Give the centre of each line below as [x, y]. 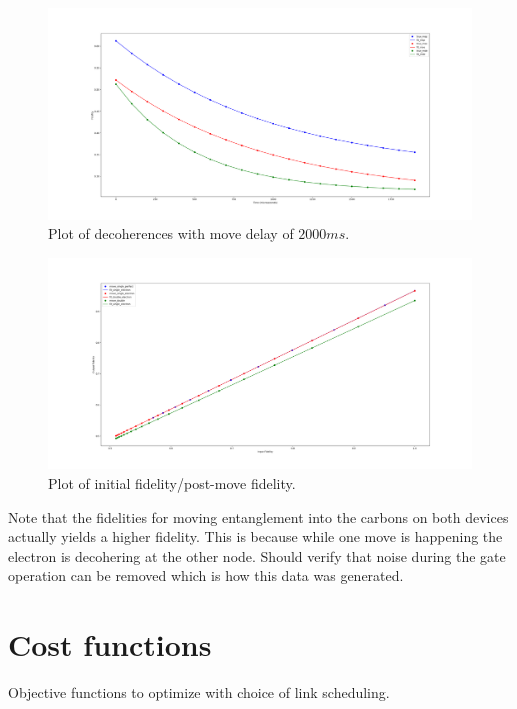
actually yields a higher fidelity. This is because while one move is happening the [255, 536]
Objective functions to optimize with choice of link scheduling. [199, 692]
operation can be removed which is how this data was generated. [206, 575]
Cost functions [110, 644]
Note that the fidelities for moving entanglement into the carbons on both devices [258, 516]
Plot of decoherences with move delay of [171, 233]
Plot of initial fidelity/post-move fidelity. [172, 482]
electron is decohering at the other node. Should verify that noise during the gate [257, 555]
